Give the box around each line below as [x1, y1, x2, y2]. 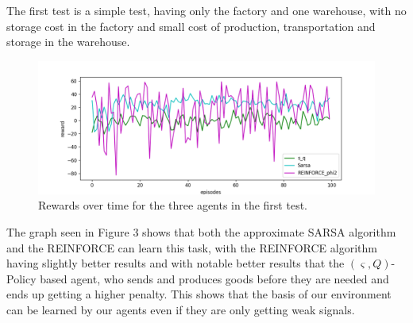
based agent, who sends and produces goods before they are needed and [40, 270, 389, 286]
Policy [6, 270, 37, 286]
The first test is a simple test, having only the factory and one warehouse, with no [6, 2, 407, 18]
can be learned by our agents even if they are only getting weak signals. [6, 302, 355, 318]
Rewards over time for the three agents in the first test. [38, 197, 307, 213]
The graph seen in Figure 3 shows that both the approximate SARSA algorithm [6, 224, 396, 240]
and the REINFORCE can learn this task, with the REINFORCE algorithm [6, 239, 377, 256]
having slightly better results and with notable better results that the [6, 255, 345, 271]
